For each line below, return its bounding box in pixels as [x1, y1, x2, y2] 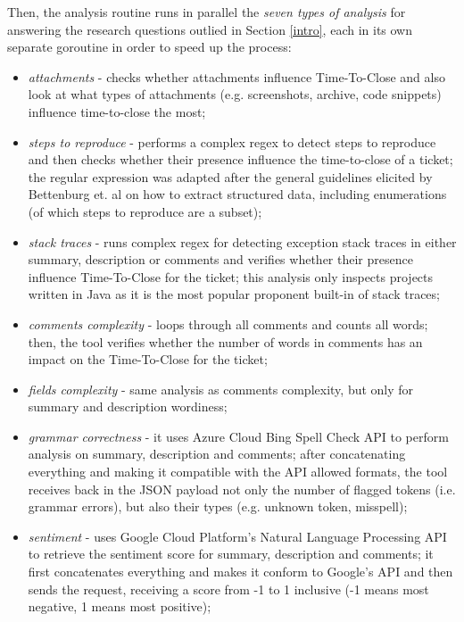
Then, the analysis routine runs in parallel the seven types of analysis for [7, 3, 406, 21]
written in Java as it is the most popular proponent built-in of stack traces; [28, 285, 440, 303]
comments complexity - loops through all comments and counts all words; [28, 314, 428, 333]
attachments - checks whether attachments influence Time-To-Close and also [28, 67, 445, 86]
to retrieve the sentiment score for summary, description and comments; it [28, 544, 434, 563]
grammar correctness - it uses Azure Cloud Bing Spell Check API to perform [28, 427, 449, 445]
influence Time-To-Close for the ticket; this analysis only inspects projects [28, 267, 434, 286]
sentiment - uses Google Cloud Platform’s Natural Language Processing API [28, 527, 447, 545]
